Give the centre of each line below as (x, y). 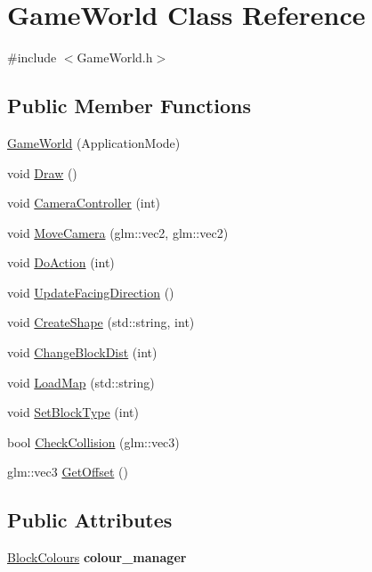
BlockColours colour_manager (97, 557)
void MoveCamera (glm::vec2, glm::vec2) (118, 232)
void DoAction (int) (61, 262)
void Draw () (42, 172)
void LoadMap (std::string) (81, 382)
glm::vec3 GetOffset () (68, 472)
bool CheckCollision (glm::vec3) (93, 441)
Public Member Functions (129, 106)
